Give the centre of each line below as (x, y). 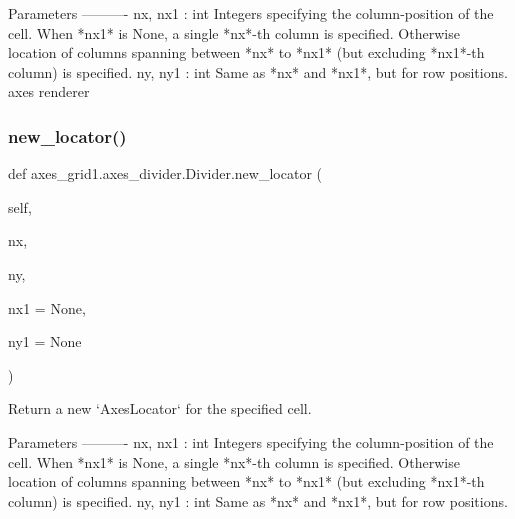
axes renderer (49, 91)
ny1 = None (45, 341)
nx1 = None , (47, 307)
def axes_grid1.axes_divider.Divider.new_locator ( (165, 173)
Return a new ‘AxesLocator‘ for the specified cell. (160, 408)
